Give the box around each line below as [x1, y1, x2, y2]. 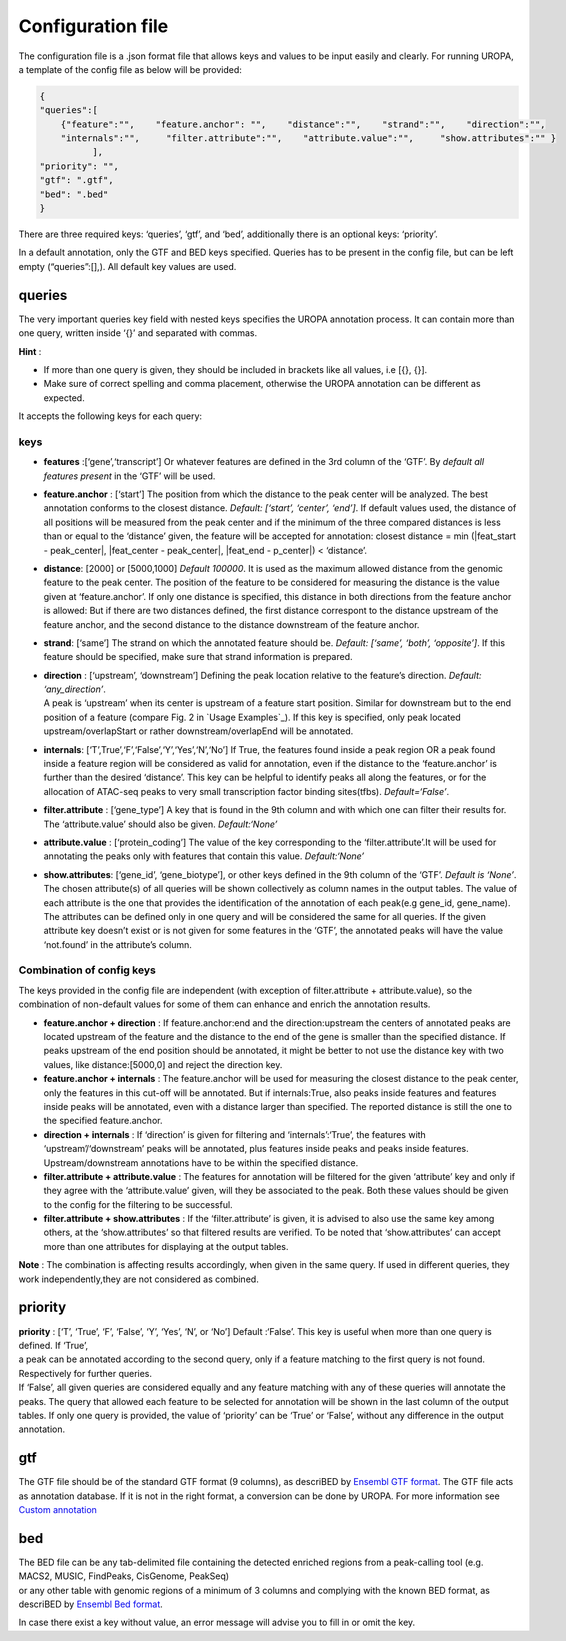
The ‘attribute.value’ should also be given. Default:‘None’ [43, 818, 278, 830]
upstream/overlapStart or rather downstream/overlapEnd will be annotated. [43, 725, 354, 737]
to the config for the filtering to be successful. [43, 1198, 234, 1210]
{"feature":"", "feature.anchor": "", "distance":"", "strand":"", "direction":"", [60, 118, 546, 130]
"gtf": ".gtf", [39, 175, 114, 186]
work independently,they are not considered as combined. [18, 1273, 259, 1285]
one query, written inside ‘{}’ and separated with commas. [18, 327, 258, 339]
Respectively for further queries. [18, 1367, 153, 1379]
